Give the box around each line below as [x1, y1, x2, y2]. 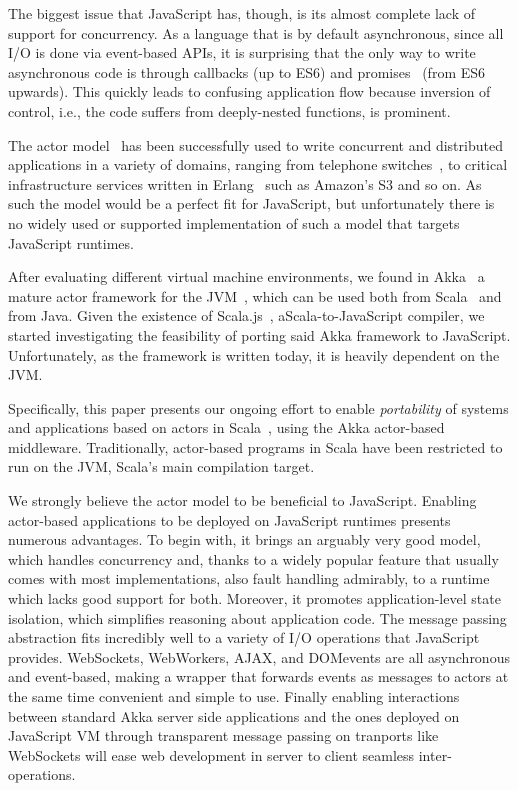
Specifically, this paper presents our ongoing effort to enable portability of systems [8, 397, 509, 418]
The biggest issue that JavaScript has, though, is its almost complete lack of [8, 3, 476, 23]
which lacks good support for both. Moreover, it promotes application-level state [8, 588, 501, 609]
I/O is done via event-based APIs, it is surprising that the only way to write [8, 42, 476, 63]
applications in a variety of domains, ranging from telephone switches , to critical [8, 154, 508, 175]
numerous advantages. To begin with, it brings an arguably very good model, [8, 529, 481, 550]
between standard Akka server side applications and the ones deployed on [8, 705, 460, 726]
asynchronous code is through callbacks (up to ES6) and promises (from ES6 [8, 61, 486, 82]
